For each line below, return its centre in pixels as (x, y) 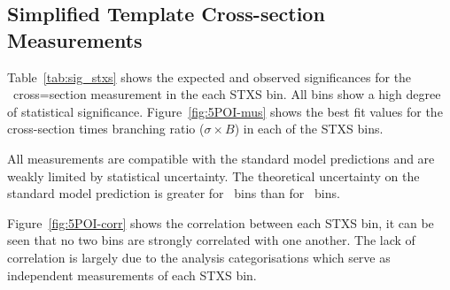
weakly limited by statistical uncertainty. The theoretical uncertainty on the (213, 176)
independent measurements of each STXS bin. (132, 275)
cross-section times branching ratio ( (106, 129)
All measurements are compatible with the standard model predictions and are (221, 158)
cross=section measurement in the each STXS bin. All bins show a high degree (227, 94)
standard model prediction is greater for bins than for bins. (174, 193)
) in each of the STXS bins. (309, 129)
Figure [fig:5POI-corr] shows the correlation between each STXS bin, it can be (221, 222)
